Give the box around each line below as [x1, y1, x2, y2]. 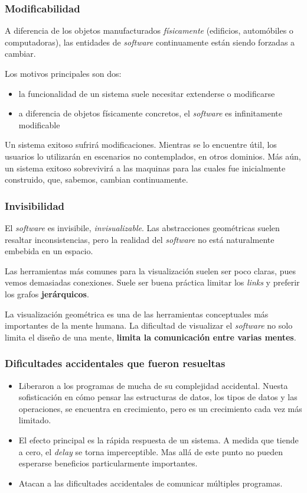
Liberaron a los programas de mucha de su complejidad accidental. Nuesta [18, 379, 288, 391]
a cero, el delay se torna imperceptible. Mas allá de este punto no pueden [18, 445, 283, 458]
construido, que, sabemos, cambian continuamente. [5, 173, 188, 186]
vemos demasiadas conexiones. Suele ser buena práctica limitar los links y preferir [5, 276, 300, 288]
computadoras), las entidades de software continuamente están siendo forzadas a [5, 35, 295, 48]
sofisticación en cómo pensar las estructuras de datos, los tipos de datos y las [18, 391, 298, 403]
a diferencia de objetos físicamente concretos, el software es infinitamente [18, 107, 282, 119]
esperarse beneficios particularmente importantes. [18, 457, 198, 469]
